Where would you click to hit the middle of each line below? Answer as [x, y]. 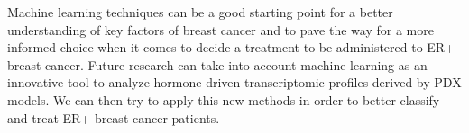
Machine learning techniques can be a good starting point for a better [200, 12]
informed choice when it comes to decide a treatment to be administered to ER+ [231, 47]
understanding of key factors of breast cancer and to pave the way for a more [221, 29]
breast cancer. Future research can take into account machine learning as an [217, 64]
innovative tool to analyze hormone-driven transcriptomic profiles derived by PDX [234, 82]
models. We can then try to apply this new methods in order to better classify [224, 99]
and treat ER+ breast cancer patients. [114, 117]
